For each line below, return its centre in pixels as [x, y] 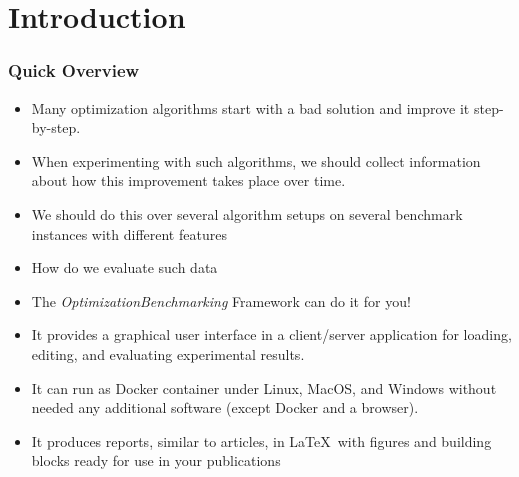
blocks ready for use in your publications [156, 460]
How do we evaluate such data [124, 267]
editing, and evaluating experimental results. [168, 353]
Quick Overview [74, 70]
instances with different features [129, 233]
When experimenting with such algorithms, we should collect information [256, 160]
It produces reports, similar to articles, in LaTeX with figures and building [261, 440]
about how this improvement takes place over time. [188, 180]
